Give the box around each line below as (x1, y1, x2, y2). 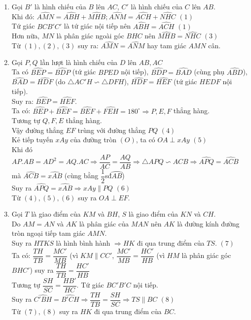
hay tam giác (147, 40, 186, 51)
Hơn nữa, (11, 31, 40, 41)
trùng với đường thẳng (77, 125, 146, 135)
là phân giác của (79, 218, 129, 228)
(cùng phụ (194, 66, 225, 77)
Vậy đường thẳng (11, 125, 64, 135)
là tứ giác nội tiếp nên (64, 21, 131, 31)
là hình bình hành (56, 237, 110, 248)
